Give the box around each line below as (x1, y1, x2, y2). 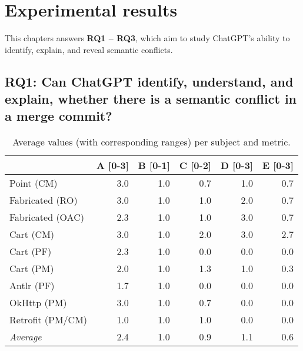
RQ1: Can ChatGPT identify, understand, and (5, 72, 294, 90)
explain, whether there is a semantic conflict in (5, 90, 297, 108)
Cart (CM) (9, 227, 55, 241)
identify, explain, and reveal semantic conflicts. (5, 43, 173, 55)
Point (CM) (9, 176, 58, 190)
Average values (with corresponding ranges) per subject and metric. (12, 135, 291, 149)
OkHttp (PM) (9, 296, 67, 310)
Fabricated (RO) (9, 193, 78, 207)
